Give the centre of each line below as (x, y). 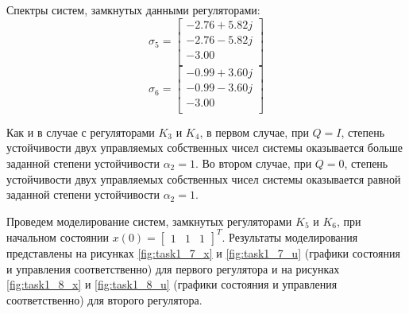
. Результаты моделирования (290, 236)
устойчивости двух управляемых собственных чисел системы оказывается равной (204, 178)
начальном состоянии (58, 236)
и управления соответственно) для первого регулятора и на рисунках (173, 268)
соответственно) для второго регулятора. (104, 299)
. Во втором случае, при (253, 163)
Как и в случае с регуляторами (81, 132)
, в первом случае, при (254, 132)
